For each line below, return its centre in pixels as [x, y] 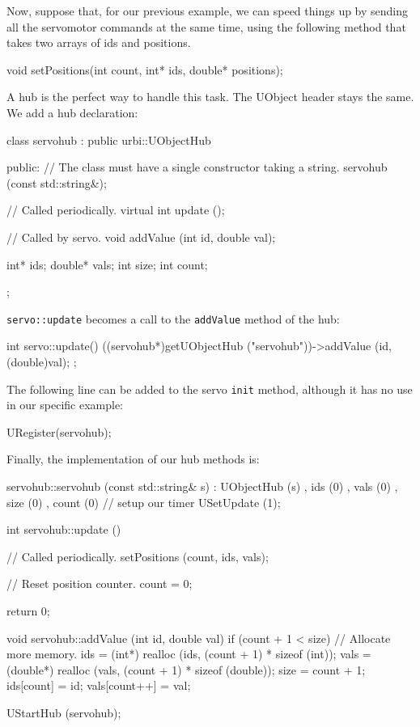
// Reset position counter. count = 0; [100, 583]
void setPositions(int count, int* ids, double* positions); [145, 69]
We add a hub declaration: [72, 112]
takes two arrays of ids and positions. [99, 42]
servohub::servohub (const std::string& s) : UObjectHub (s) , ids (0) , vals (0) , [202, 486]
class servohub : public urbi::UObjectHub [109, 139]
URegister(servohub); [59, 431]
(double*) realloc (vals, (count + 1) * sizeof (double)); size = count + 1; [186, 669]
